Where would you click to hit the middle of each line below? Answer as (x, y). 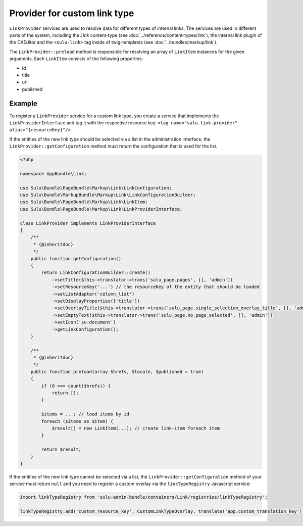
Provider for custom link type (72, 13)
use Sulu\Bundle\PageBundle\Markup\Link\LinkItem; (84, 202)
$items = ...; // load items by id (85, 414)
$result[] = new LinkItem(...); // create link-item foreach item (136, 428)
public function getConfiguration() (76, 258)
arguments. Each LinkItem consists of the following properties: (76, 59)
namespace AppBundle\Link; (53, 174)
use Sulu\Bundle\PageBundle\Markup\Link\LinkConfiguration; (96, 188)
